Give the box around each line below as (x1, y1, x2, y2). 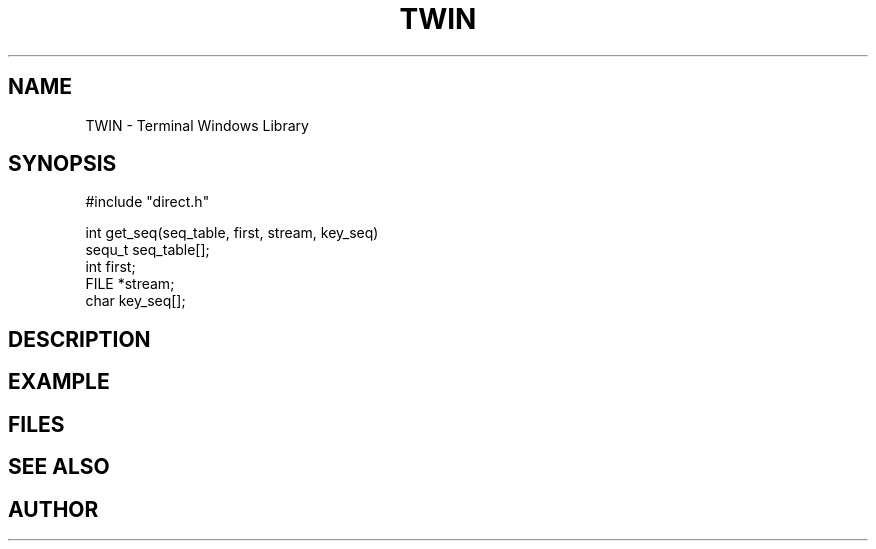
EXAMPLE (8, 369, 110, 395)
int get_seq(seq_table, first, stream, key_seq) (85, 224, 379, 242)
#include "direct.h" (85, 193, 210, 211)
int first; (85, 258, 136, 276)
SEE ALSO (8, 454, 110, 480)
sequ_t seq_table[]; (85, 241, 210, 259)
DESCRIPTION (8, 326, 151, 352)
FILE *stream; (85, 275, 175, 293)
